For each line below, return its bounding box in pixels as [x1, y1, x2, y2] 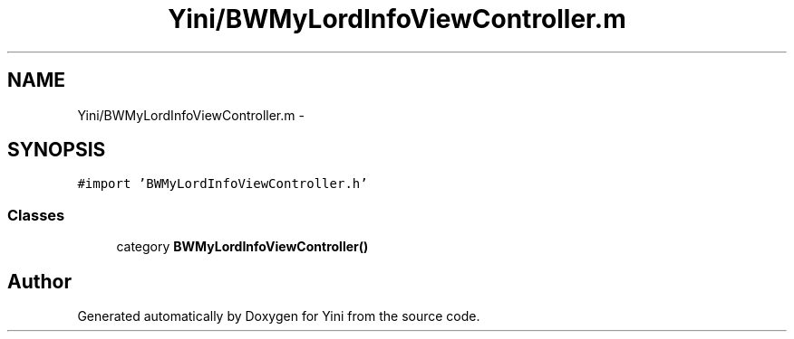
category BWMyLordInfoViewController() [116, 239, 369, 255]
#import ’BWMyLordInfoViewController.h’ [77, 176, 368, 192]
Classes [7, 205, 65, 224]
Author [7, 269, 72, 293]
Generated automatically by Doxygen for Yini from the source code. [77, 308, 480, 325]
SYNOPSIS [7, 138, 106, 162]
